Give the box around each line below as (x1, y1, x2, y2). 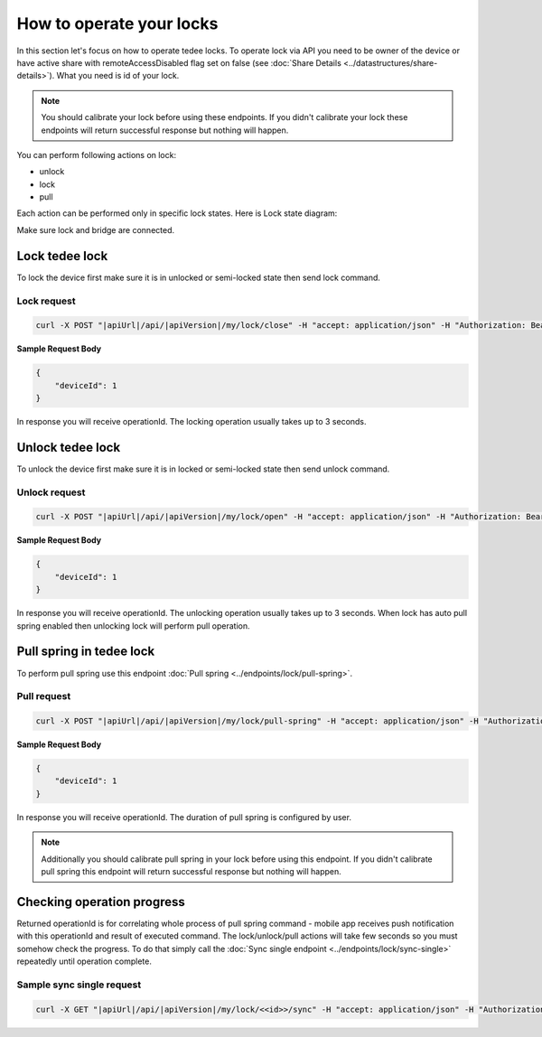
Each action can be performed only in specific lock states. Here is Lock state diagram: (16, 208, 338, 219)
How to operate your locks (16, 14, 219, 33)
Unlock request (16, 486, 86, 499)
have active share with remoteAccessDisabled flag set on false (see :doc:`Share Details (16, 57, 342, 68)
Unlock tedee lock (16, 439, 121, 455)
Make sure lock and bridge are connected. (16, 224, 175, 235)
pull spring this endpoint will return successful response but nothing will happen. (41, 865, 342, 876)
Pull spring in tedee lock (16, 644, 155, 659)
